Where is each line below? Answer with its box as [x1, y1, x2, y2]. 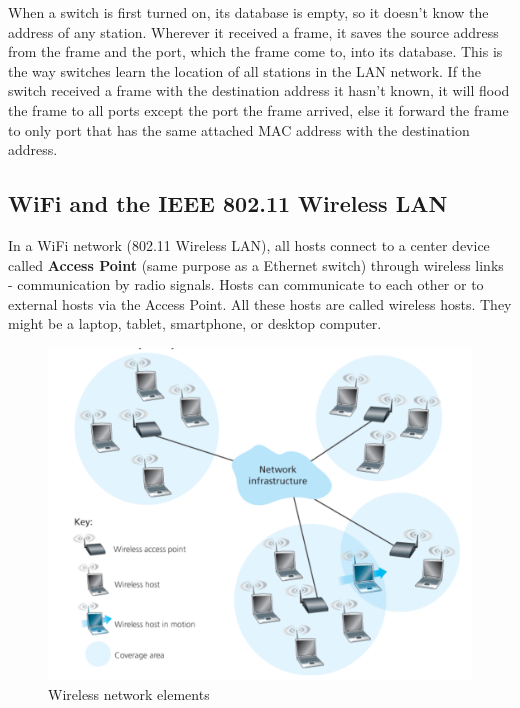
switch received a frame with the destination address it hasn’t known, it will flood [8, 80, 510, 101]
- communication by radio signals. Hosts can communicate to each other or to [8, 274, 484, 295]
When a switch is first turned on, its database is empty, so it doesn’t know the [8, 2, 489, 22]
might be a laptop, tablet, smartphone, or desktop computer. [8, 313, 382, 334]
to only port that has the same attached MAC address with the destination [8, 119, 470, 140]
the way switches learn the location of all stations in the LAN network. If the [8, 60, 482, 81]
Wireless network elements [48, 684, 210, 704]
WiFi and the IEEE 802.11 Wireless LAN [8, 188, 448, 219]
